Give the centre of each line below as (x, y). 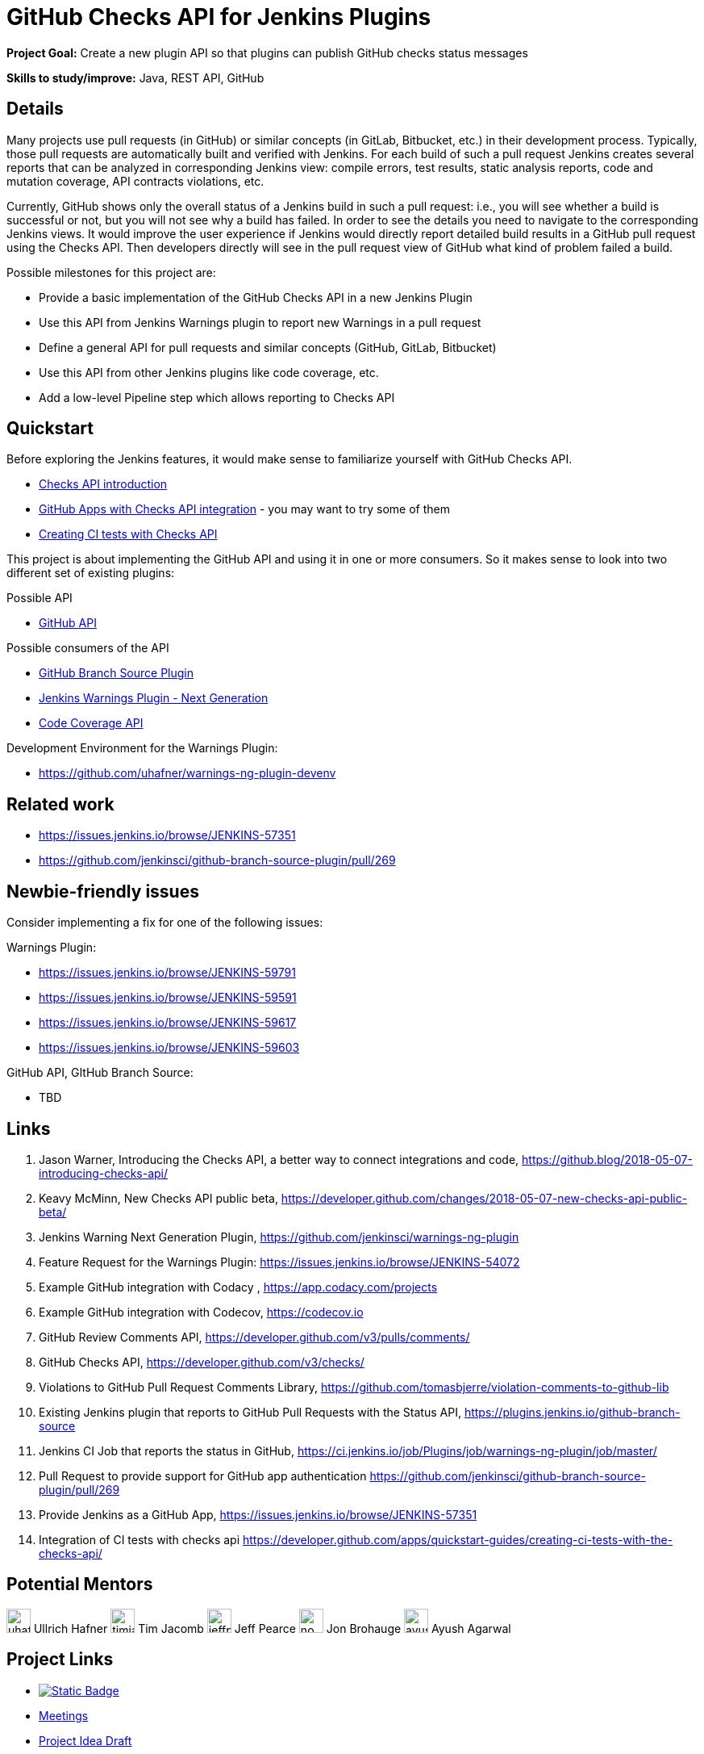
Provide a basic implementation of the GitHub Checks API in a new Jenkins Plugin (256, 297)
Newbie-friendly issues (103, 891)
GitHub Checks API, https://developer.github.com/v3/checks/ (202, 1362)
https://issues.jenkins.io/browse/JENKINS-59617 (168, 1023)
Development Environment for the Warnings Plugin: (142, 748)
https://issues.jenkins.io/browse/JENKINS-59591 (168, 998)
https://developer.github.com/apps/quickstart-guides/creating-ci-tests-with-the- (458, 1539)
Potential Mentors (80, 1584)
